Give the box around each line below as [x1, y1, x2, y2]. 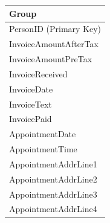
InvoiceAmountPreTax [9, 53, 92, 65]
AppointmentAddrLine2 [9, 172, 97, 185]
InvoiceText [9, 97, 52, 110]
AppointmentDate [9, 128, 76, 140]
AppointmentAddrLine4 [9, 202, 97, 215]
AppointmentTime [9, 143, 77, 155]
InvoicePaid [9, 112, 52, 125]
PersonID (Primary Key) [9, 22, 102, 35]
